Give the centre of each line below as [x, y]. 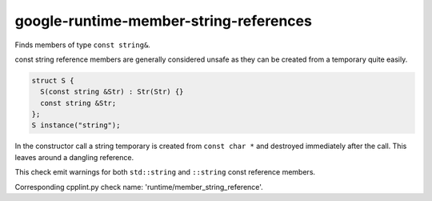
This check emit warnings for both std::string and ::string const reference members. [165, 172]
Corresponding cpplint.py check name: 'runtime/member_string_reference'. [139, 187]
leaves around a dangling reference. [74, 157]
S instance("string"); [76, 125]
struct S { [53, 80]
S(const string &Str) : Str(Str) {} [112, 92]
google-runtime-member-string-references [163, 21]
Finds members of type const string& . [83, 45]
